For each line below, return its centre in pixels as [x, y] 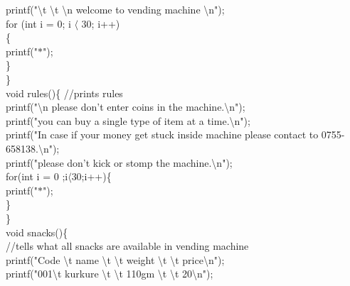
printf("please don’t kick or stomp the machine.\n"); [119, 162]
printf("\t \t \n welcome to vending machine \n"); [115, 9]
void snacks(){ [37, 232]
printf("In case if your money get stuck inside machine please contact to [162, 134]
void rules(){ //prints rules [64, 93]
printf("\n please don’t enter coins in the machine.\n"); [126, 107]
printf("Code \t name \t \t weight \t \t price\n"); [115, 259]
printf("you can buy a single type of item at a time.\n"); [128, 120]
